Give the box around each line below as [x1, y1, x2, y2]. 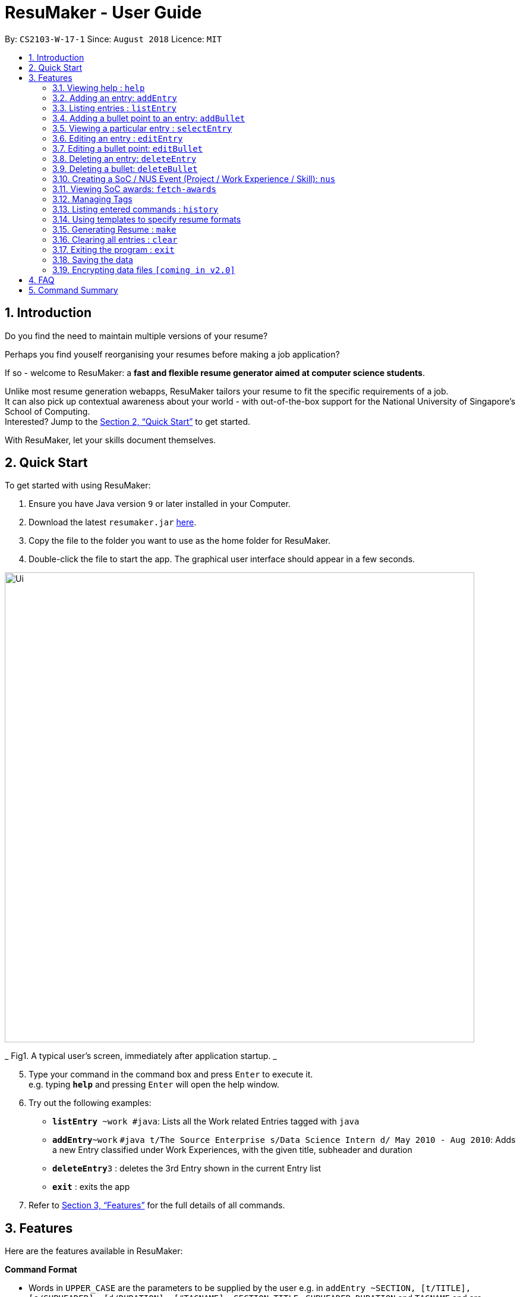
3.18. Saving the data [52, 254, 133, 265]
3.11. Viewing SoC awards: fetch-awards [52, 183, 216, 194]
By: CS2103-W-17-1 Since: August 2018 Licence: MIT [5, 33, 222, 44]
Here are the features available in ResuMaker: [5, 1246, 183, 1257]
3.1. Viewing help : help [52, 82, 145, 93]
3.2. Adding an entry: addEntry [52, 92, 177, 103]
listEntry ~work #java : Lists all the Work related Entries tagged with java [52, 1116, 360, 1127]
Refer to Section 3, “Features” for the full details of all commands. [29, 1200, 285, 1211]
